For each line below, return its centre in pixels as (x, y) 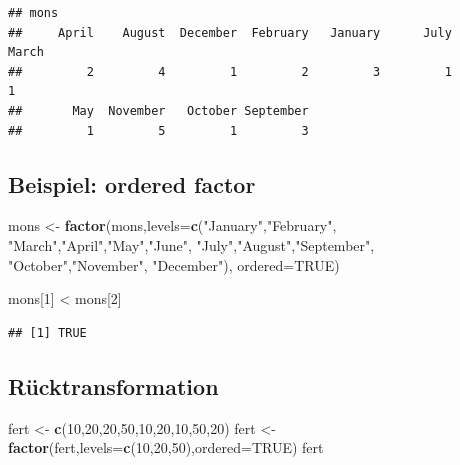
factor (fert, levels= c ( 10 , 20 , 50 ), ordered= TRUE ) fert (166, 447)
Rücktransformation (113, 385)
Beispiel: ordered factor (132, 183)
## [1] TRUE (47, 332)
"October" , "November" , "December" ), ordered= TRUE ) (174, 264)
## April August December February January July (230, 32)
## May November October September (158, 110)
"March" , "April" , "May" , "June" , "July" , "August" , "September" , (191, 244)
